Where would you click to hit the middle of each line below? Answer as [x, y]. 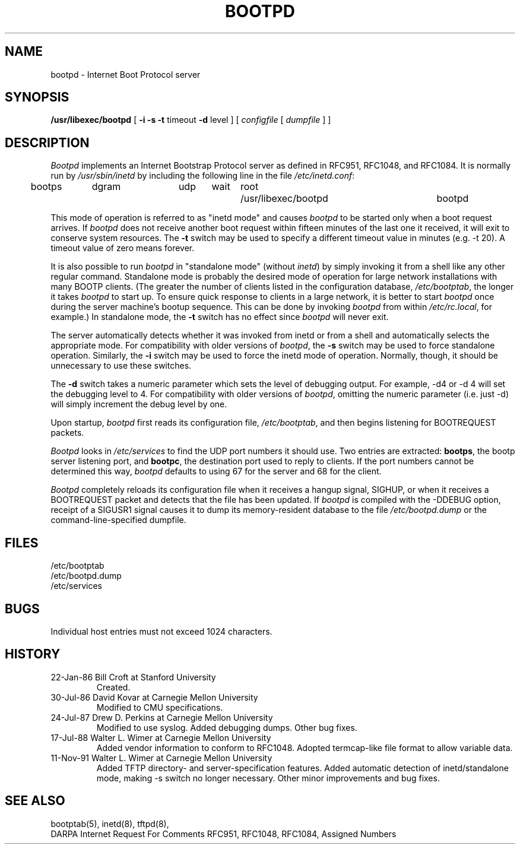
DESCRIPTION [47, 142]
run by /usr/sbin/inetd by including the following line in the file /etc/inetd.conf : [203, 176]
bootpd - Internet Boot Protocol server [126, 74]
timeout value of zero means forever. [123, 248]
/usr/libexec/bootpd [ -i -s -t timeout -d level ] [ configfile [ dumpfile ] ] [191, 120]
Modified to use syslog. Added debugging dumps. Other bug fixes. [227, 727]
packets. [67, 433]
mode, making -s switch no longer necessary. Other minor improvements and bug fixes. [268, 778]
